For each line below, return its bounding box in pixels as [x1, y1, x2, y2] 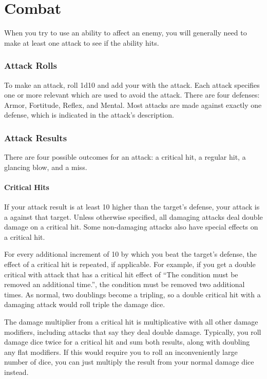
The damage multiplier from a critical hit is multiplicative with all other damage [4, 316, 258, 327]
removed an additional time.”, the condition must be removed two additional [4, 279, 245, 290]
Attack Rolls [4, 59, 57, 72]
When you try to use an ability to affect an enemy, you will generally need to [4, 27, 247, 38]
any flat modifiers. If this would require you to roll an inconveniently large [4, 346, 238, 357]
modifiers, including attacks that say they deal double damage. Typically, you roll [4, 326, 261, 337]
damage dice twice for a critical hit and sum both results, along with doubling [4, 336, 250, 347]
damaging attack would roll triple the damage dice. [4, 299, 165, 310]
